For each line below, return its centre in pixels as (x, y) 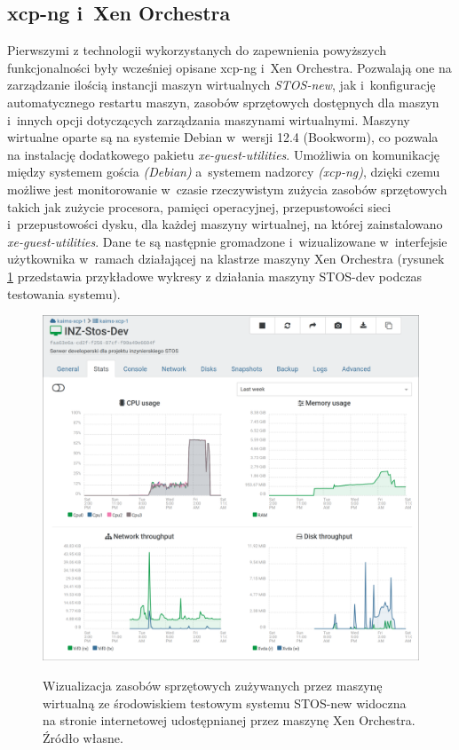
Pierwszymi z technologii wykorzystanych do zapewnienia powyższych (197, 50)
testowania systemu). (64, 293)
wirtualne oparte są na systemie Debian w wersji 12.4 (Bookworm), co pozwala (223, 137)
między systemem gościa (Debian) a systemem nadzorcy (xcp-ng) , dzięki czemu (224, 172)
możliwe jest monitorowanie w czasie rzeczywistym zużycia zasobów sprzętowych (227, 189)
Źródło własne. (83, 737)
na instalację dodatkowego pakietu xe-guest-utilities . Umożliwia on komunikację (224, 154)
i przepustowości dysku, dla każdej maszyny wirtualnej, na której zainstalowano (225, 224)
